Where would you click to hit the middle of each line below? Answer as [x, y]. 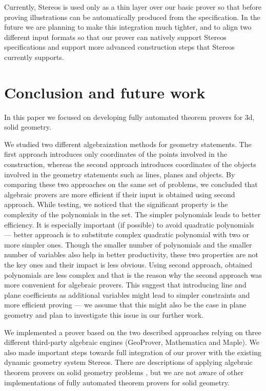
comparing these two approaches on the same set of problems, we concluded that [131, 184]
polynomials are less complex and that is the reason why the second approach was [133, 274]
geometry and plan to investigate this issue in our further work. [104, 314]
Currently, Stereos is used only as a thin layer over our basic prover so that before [133, 7]
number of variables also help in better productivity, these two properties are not [131, 254]
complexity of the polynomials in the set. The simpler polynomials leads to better [132, 214]
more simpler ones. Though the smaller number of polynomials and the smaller [128, 244]
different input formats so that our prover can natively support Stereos [115, 37]
